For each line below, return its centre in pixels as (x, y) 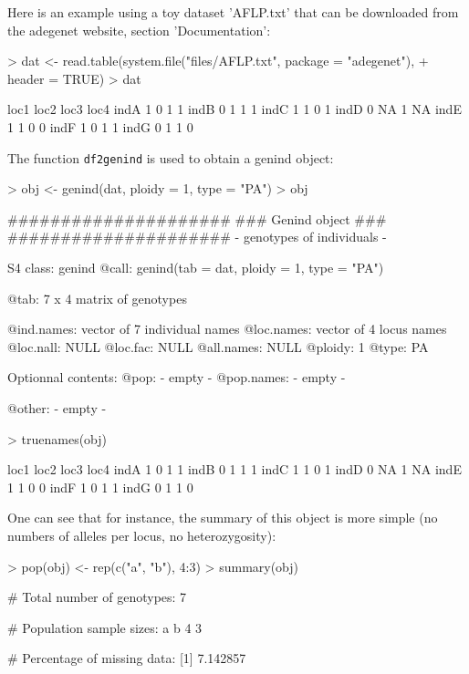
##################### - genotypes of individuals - (197, 237)
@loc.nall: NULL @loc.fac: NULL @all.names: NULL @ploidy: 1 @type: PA (218, 346)
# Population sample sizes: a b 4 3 (105, 627)
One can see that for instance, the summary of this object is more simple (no (223, 518)
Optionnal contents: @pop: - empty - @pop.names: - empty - (177, 377)
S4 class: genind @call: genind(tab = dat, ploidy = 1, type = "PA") (196, 267)
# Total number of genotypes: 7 (97, 597)
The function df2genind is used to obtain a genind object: (171, 157)
